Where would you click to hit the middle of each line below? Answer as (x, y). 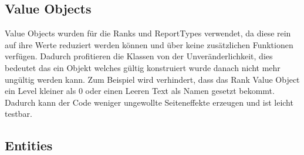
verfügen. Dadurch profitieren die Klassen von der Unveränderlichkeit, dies (139, 56)
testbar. (18, 114)
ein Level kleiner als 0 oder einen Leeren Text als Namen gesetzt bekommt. (140, 91)
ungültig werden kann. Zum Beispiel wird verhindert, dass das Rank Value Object (152, 79)
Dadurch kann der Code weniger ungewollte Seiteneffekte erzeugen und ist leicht (149, 102)
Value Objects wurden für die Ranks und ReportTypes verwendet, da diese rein (148, 33)
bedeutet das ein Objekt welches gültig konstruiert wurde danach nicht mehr (143, 67)
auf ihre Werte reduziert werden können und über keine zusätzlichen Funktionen (149, 44)
